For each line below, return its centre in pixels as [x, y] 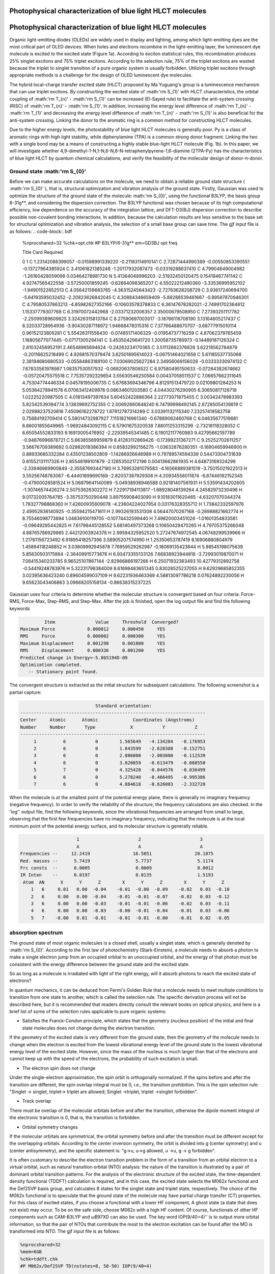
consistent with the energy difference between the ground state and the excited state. [100, 964]
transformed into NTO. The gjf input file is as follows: [65, 1231]
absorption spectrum [36, 933]
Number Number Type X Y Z [109, 727]
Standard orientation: [123, 706]
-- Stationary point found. [63, 672]
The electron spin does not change [59, 1068]
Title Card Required [43, 252]
